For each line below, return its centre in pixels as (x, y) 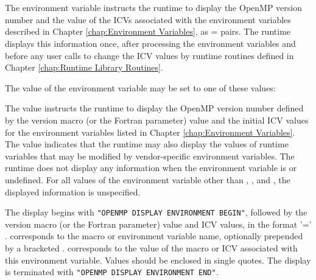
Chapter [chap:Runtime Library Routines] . (84, 67)
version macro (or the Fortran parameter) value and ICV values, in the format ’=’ (158, 224)
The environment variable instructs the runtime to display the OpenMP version (153, 8)
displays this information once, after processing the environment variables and (150, 43)
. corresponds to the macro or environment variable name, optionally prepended (154, 236)
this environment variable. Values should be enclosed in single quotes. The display (158, 260)
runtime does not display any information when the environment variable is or (151, 168)
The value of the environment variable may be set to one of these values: (140, 87)
